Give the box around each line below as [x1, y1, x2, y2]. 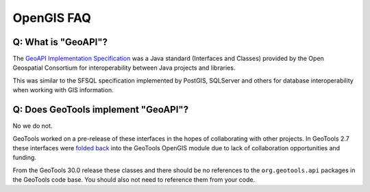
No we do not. [12, 122, 53, 130]
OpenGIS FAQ [12, 10, 92, 25]
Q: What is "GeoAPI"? [12, 36, 108, 48]
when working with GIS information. [12, 86, 114, 94]
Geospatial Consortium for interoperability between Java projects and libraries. [12, 64, 236, 72]
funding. [12, 154, 37, 162]
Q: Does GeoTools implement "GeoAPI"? [12, 104, 188, 115]
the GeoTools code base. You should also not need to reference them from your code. [12, 176, 256, 184]
